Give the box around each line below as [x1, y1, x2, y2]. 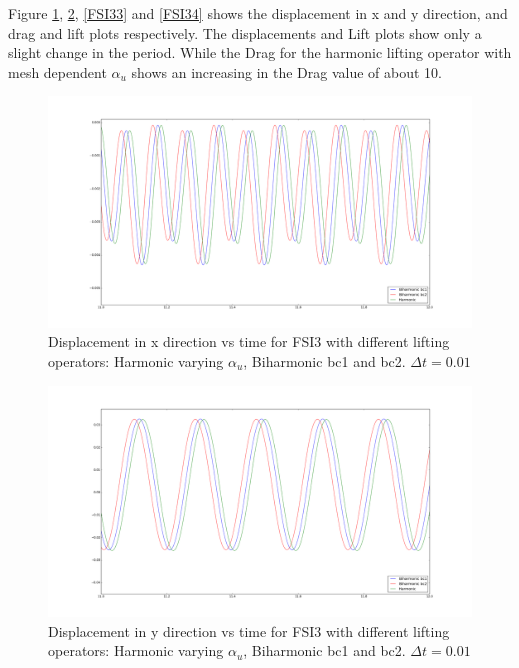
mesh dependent [8, 61, 107, 82]
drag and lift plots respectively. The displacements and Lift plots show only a [8, 22, 482, 43]
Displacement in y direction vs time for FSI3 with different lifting [48, 620, 450, 641]
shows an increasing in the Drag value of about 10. [131, 61, 442, 82]
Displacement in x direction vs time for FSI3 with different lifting [48, 331, 450, 352]
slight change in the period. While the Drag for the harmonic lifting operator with [8, 42, 512, 63]
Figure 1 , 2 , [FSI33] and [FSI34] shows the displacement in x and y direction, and [8, 3, 508, 23]
